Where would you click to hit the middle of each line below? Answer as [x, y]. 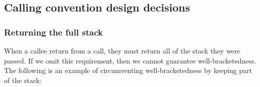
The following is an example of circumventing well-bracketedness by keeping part [128, 70]
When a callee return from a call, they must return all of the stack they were [122, 50]
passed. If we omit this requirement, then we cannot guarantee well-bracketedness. [130, 60]
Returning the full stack [54, 32]
